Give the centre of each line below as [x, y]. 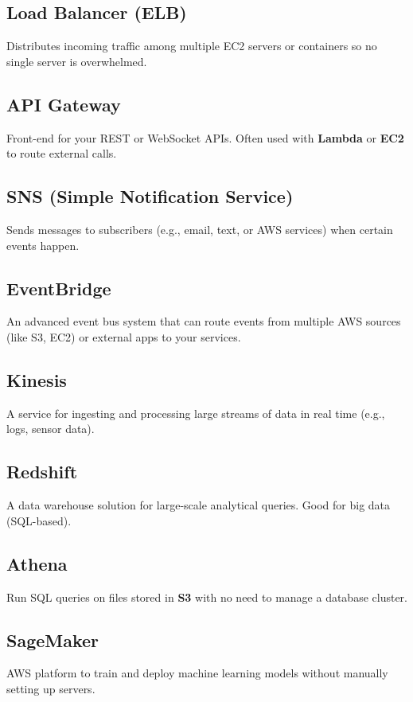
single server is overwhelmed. [77, 61]
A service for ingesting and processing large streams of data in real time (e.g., [196, 413]
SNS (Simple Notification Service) [150, 196]
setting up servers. [51, 688]
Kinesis [37, 379]
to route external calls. [62, 153]
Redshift [42, 472]
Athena [37, 563]
